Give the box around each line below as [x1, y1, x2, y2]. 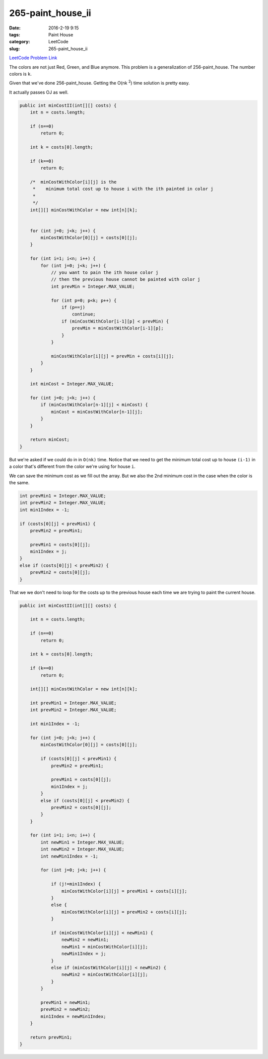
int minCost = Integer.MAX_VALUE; [30, 381, 114, 387]
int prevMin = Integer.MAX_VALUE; [51, 284, 135, 289]
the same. [9, 479, 30, 485]
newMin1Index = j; [61, 951, 106, 956]
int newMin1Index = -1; [40, 853, 99, 859]
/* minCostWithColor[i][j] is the [30, 179, 117, 185]
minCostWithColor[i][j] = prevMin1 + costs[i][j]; [61, 888, 188, 894]
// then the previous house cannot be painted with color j [51, 277, 201, 282]
